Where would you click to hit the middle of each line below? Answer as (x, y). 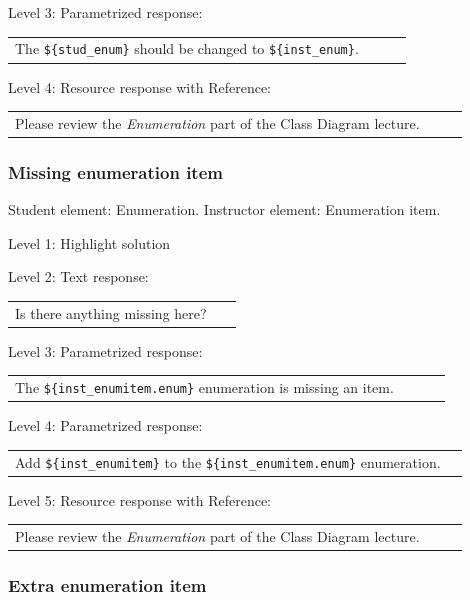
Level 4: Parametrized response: (105, 425)
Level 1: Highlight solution (89, 242)
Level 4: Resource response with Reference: (139, 86)
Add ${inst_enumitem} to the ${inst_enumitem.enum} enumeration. (228, 461)
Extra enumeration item (107, 585)
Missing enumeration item (115, 171)
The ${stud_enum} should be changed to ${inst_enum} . (187, 48)
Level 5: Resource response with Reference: (139, 499)
